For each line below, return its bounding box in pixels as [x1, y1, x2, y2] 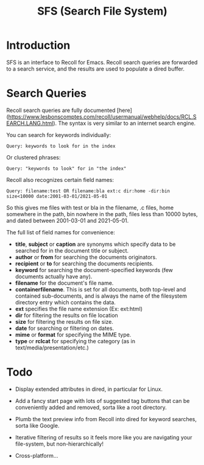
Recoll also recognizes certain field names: [6, 176, 114, 183]
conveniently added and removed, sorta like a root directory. [15, 404, 167, 411]
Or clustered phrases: [6, 153, 61, 161]
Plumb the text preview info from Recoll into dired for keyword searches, [15, 415, 197, 422]
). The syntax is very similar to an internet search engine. [52, 119, 196, 127]
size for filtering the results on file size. [15, 318, 114, 325]
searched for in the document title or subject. [15, 246, 129, 254]
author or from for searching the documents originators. [15, 253, 157, 260]
